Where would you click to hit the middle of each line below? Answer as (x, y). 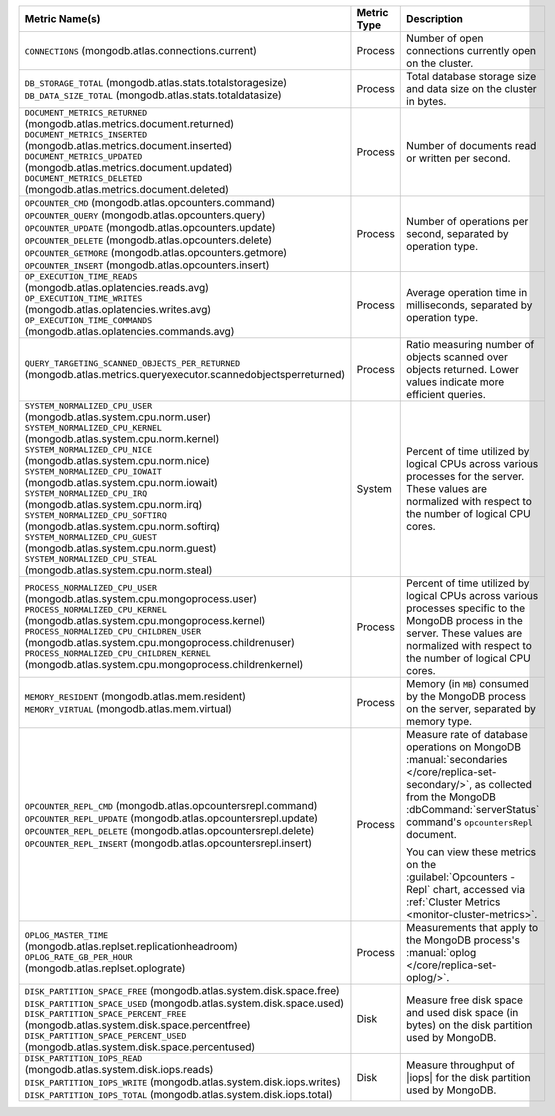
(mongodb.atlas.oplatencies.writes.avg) (118, 309)
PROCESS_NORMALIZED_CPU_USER (91, 588)
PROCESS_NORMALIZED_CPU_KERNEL (95, 610)
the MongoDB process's (463, 940)
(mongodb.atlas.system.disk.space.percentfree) (137, 1025)
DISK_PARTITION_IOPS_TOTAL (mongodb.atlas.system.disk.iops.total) (178, 1094)
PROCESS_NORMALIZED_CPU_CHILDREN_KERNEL (118, 653)
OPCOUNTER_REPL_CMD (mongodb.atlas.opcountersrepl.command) (171, 805)
